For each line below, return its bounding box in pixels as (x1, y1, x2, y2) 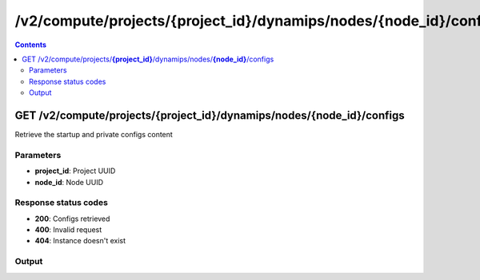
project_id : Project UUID (34, 166, 116, 175)
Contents (14, 40, 47, 49)
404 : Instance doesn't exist (34, 236, 126, 246)
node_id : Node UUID (34, 177, 104, 187)
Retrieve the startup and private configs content (14, 130, 174, 140)
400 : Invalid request (34, 225, 102, 235)
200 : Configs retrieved (34, 214, 110, 223)
